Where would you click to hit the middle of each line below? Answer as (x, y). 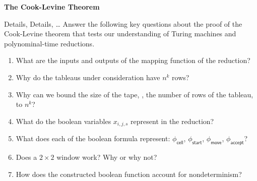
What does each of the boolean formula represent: (93, 138)
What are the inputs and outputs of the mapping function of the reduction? (133, 60)
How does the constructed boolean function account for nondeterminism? (129, 174)
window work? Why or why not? (107, 157)
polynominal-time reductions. (49, 43)
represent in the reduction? (172, 121)
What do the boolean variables (63, 121)
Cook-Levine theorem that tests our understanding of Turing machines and (120, 34)
